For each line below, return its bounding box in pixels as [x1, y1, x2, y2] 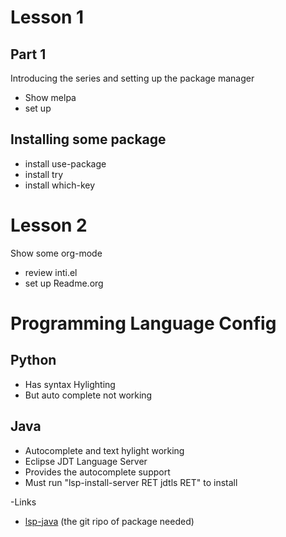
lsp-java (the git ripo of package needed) [24, 515, 195, 527]
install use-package [24, 157, 107, 170]
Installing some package [10, 131, 167, 148]
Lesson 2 [10, 214, 88, 236]
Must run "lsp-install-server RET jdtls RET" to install [24, 476, 238, 488]
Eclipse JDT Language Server [24, 455, 148, 467]
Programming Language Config [10, 312, 277, 335]
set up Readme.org [24, 277, 104, 289]
